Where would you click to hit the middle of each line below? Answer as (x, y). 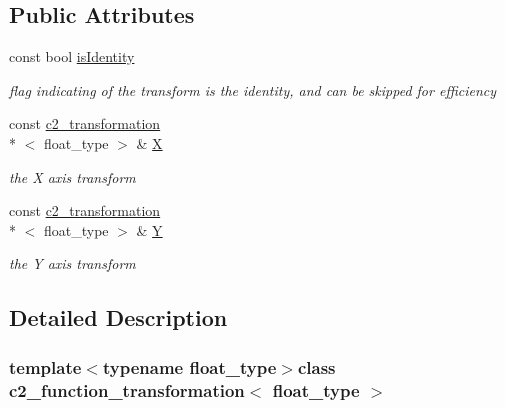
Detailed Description (118, 317)
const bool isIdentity (72, 56)
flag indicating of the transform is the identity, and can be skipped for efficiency (253, 89)
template (45, 366)
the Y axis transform (72, 263)
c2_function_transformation (127, 389)
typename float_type (189, 366)
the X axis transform (72, 176)
